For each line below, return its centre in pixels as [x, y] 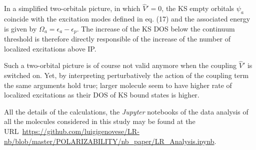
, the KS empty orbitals [198, 8]
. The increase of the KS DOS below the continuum [156, 28]
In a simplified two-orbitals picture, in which [72, 8]
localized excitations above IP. [50, 48]
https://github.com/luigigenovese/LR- [81, 131]
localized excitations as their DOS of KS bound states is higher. [102, 95]
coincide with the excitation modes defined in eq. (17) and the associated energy [127, 19]
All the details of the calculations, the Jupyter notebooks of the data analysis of [126, 111]
